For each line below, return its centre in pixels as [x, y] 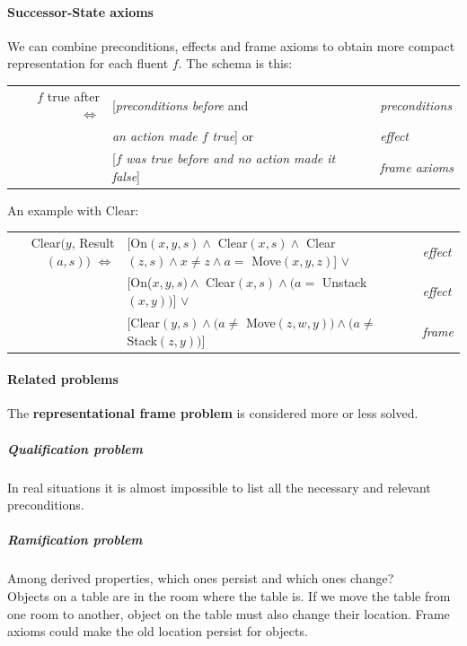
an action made [154, 136]
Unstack [344, 282]
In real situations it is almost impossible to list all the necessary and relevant [219, 487]
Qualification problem [75, 448]
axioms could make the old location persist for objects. [158, 631]
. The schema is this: [235, 63]
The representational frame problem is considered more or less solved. [213, 413]
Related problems [63, 379]
